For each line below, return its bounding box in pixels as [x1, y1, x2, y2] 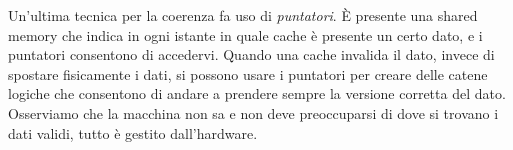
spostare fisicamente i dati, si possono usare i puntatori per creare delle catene [8, 63, 488, 84]
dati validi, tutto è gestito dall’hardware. [8, 122, 258, 143]
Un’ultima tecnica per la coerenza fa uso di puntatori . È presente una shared [8, 5, 478, 25]
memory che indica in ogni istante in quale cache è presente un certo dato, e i [8, 24, 483, 45]
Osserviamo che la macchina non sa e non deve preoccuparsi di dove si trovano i [8, 102, 499, 123]
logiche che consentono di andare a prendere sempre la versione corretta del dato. [8, 83, 506, 104]
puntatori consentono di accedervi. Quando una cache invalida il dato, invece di [8, 44, 495, 65]
